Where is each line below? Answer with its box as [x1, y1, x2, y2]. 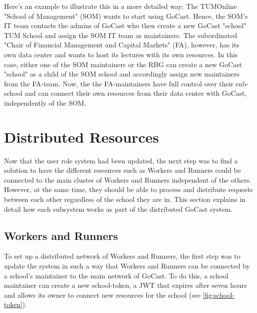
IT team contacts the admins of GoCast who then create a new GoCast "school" [4, 20, 247, 31]
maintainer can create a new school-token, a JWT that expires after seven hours [4, 280, 247, 290]
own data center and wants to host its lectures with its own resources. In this [4, 49, 238, 59]
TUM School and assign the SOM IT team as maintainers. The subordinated [4, 30, 237, 40]
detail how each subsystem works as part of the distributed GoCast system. [4, 203, 233, 214]
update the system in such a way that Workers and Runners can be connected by [4, 261, 250, 271]
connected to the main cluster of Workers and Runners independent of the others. [4, 174, 252, 185]
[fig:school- [203, 289, 235, 300]
